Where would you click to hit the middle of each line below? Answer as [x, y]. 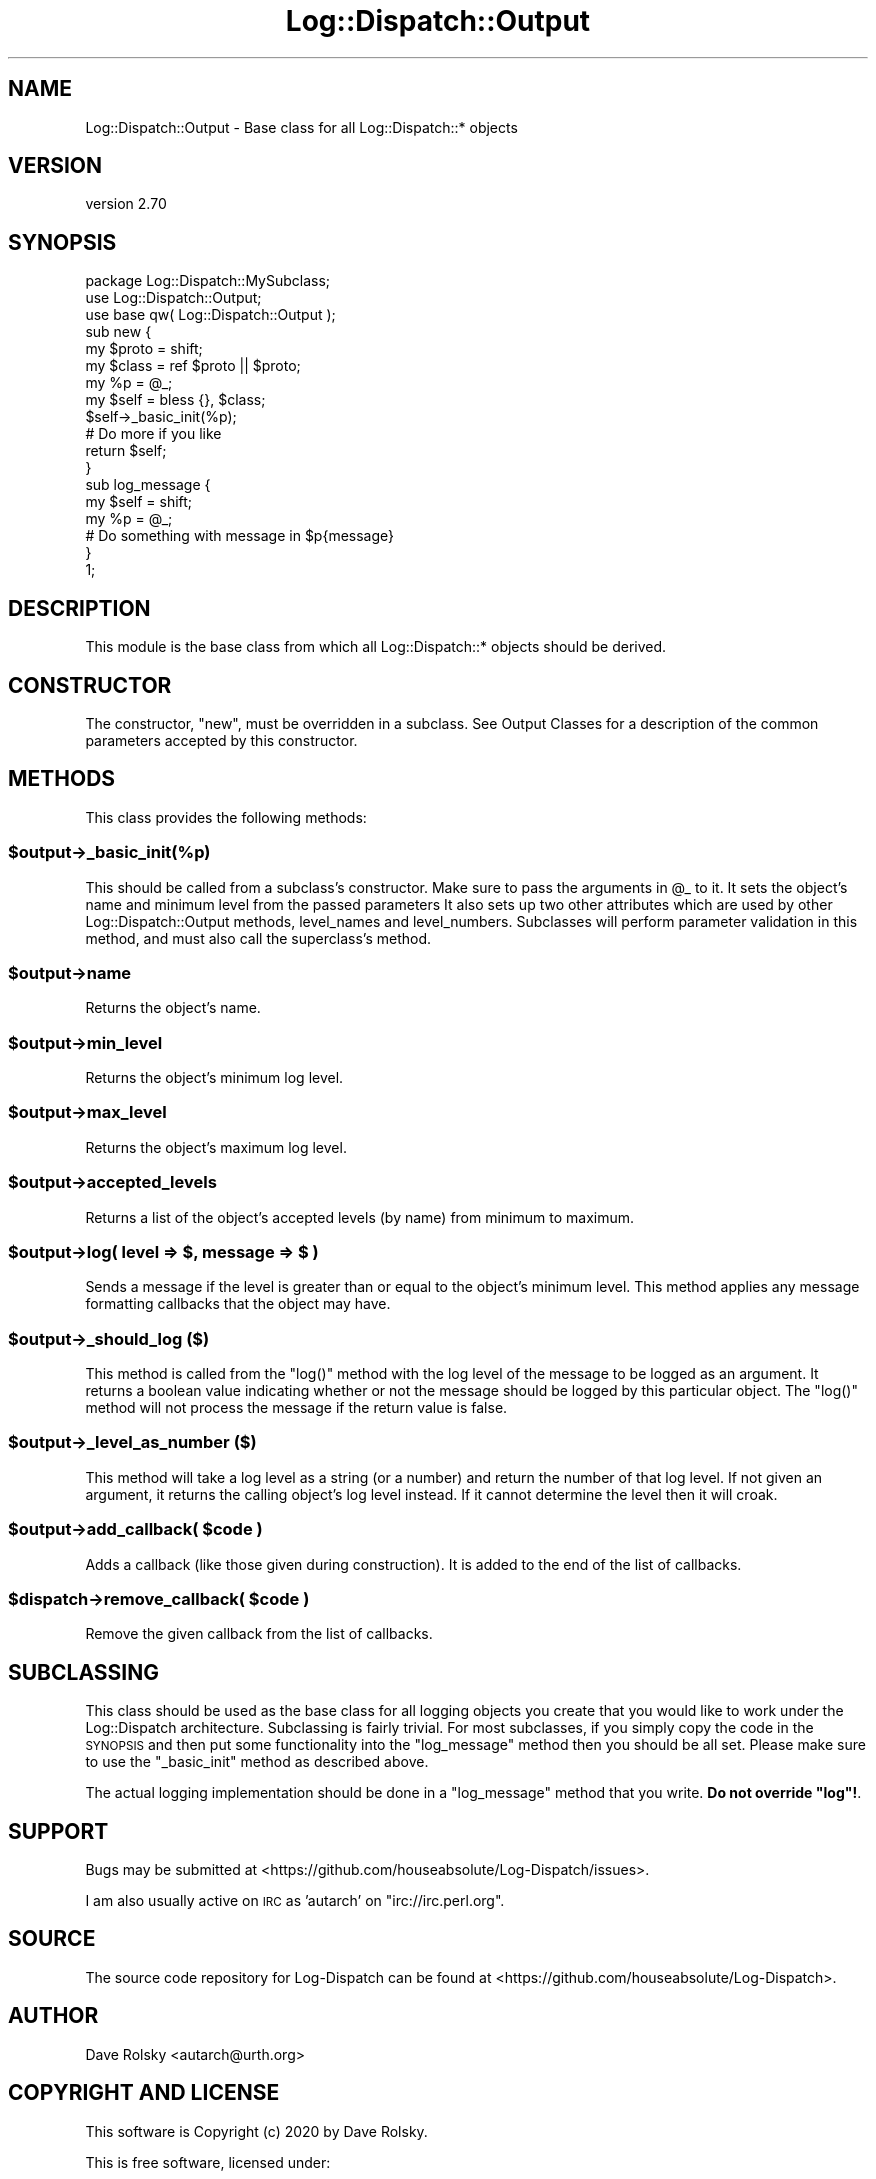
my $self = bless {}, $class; [175, 400]
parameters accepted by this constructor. [221, 740]
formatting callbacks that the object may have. [238, 1304]
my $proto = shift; [144, 349]
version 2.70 [126, 204]
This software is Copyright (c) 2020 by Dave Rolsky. [256, 2131]
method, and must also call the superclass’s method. [258, 938]
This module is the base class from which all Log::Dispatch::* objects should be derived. [376, 647]
